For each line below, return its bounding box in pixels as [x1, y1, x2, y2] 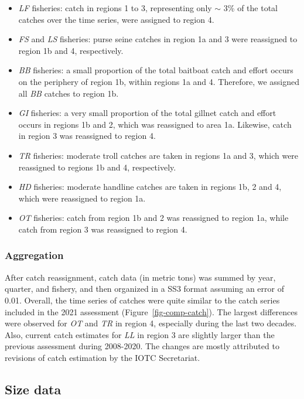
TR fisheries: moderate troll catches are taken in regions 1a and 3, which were [18, 149, 299, 161]
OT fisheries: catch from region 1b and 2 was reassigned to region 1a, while [18, 212, 289, 224]
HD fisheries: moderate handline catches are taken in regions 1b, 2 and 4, [18, 180, 282, 193]
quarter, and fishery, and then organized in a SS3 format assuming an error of [5, 282, 284, 295]
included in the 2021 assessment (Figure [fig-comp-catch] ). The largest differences [5, 305, 298, 318]
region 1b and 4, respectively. [18, 44, 124, 56]
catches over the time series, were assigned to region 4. [18, 13, 214, 25]
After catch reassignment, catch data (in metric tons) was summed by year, [5, 271, 276, 283]
